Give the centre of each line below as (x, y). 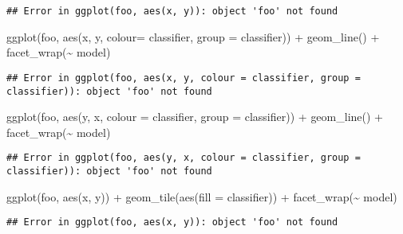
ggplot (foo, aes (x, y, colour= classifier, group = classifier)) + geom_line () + (193, 36)
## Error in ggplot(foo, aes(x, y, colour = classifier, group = (184, 78)
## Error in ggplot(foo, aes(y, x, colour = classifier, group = (184, 158)
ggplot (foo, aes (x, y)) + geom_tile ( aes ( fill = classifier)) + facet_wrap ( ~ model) (202, 196)
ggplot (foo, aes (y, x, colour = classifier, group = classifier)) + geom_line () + (195, 117)
